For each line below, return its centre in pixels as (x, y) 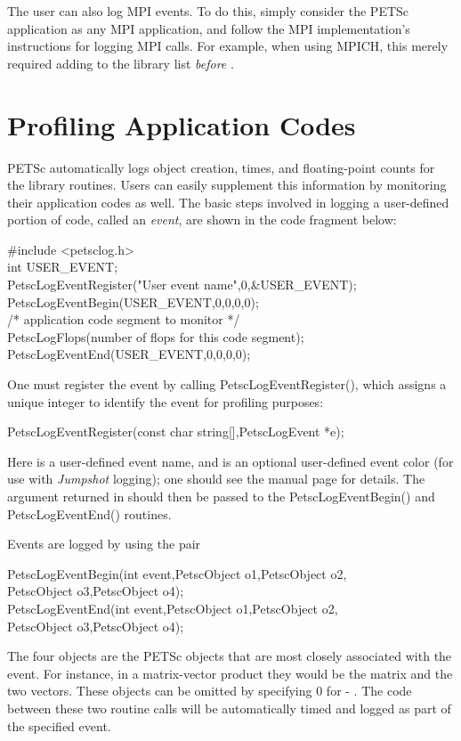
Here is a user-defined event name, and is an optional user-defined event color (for (230, 461)
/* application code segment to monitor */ (124, 319)
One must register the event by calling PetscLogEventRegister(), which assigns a (227, 384)
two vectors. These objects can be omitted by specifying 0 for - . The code (210, 691)
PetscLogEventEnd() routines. (89, 513)
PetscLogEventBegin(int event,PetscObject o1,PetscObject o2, (177, 573)
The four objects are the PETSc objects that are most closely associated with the (230, 656)
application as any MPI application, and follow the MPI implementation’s (209, 28)
